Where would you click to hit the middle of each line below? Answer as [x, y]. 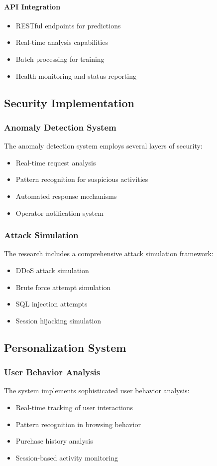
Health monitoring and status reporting [76, 76]
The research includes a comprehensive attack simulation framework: [109, 253]
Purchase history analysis [54, 441]
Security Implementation [69, 102]
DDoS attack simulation [52, 270]
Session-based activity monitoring [67, 457]
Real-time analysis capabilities [62, 42]
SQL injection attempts [52, 304]
